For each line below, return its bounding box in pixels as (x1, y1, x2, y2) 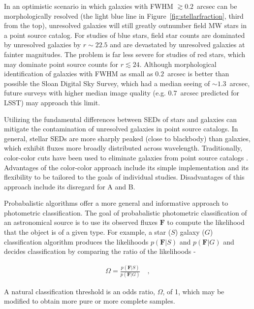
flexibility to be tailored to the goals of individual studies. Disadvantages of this (4, 172, 245, 182)
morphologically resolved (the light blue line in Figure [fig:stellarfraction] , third (4, 10, 244, 21)
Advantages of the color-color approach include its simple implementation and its (4, 162, 249, 172)
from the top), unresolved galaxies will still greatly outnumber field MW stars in (4, 20, 247, 31)
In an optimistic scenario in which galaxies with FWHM (4, 1, 173, 11)
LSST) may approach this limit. (4, 97, 100, 107)
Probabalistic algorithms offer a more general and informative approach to (4, 198, 228, 208)
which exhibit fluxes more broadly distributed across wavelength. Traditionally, (4, 143, 242, 153)
